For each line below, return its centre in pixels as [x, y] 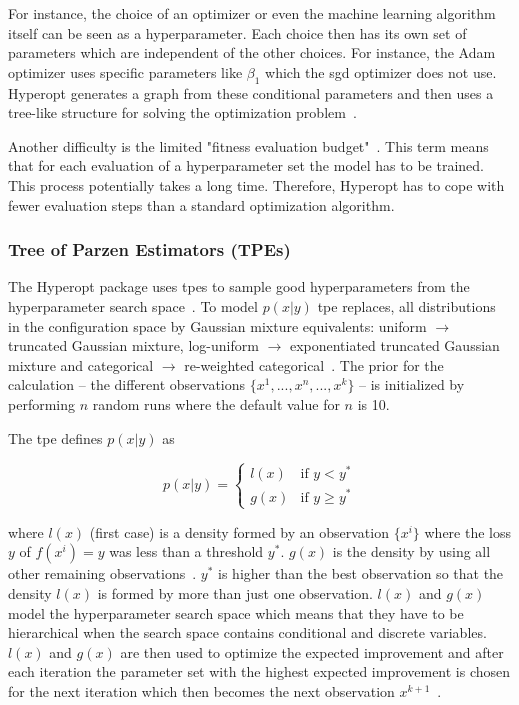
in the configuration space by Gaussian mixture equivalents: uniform [217, 325]
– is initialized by [412, 384]
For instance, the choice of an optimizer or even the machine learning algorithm [252, 13]
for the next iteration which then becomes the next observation [201, 690]
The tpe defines [55, 437]
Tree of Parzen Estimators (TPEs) [149, 249]
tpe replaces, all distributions [406, 305]
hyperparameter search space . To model [133, 305]
